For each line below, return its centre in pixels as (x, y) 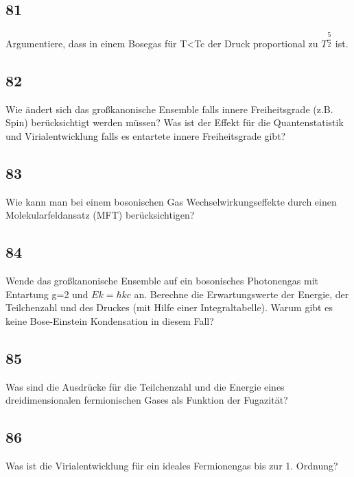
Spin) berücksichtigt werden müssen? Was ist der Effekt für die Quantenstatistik (175, 122)
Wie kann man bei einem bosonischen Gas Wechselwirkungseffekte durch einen (171, 201)
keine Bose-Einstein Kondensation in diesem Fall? (110, 321)
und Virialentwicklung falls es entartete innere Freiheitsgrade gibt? (146, 136)
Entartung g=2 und (47, 294)
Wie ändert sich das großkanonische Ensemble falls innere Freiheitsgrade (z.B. (169, 109)
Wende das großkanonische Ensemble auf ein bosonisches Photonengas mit (162, 281)
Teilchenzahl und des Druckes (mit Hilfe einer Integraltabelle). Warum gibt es (169, 307)
